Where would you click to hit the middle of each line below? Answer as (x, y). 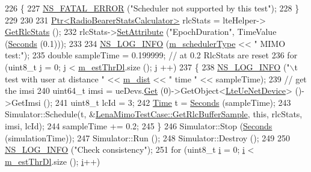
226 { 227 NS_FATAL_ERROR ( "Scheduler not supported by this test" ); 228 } (152, 8)
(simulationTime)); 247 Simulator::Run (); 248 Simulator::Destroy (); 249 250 (147, 137)
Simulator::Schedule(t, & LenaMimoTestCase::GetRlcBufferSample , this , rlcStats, (154, 114)
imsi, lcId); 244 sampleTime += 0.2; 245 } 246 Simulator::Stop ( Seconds (139, 125)
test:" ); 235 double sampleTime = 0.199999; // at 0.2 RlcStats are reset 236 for (151, 55)
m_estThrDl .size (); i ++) (53, 161)
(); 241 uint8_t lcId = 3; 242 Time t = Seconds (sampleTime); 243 (167, 102)
